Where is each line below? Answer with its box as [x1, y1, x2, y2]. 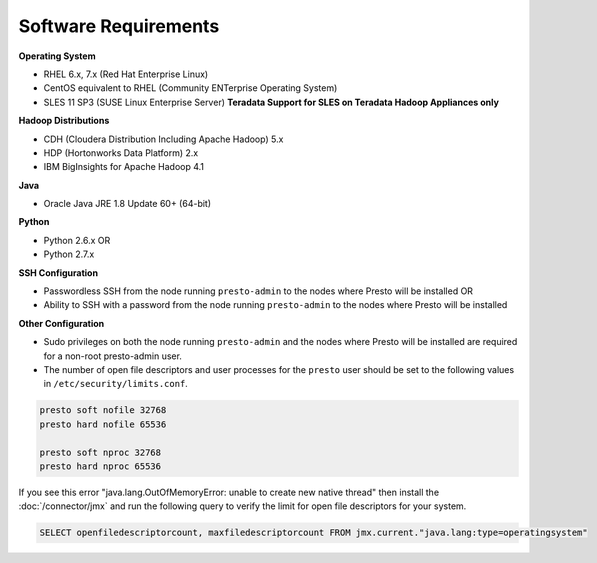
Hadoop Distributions [18, 115, 110, 127]
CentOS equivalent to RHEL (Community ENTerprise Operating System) [43, 82, 338, 94]
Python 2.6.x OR [43, 234, 111, 246]
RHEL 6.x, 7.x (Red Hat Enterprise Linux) [43, 68, 209, 80]
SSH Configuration [18, 266, 99, 279]
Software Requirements [18, 15, 220, 37]
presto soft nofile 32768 [39, 405, 167, 416]
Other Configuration [18, 317, 105, 329]
